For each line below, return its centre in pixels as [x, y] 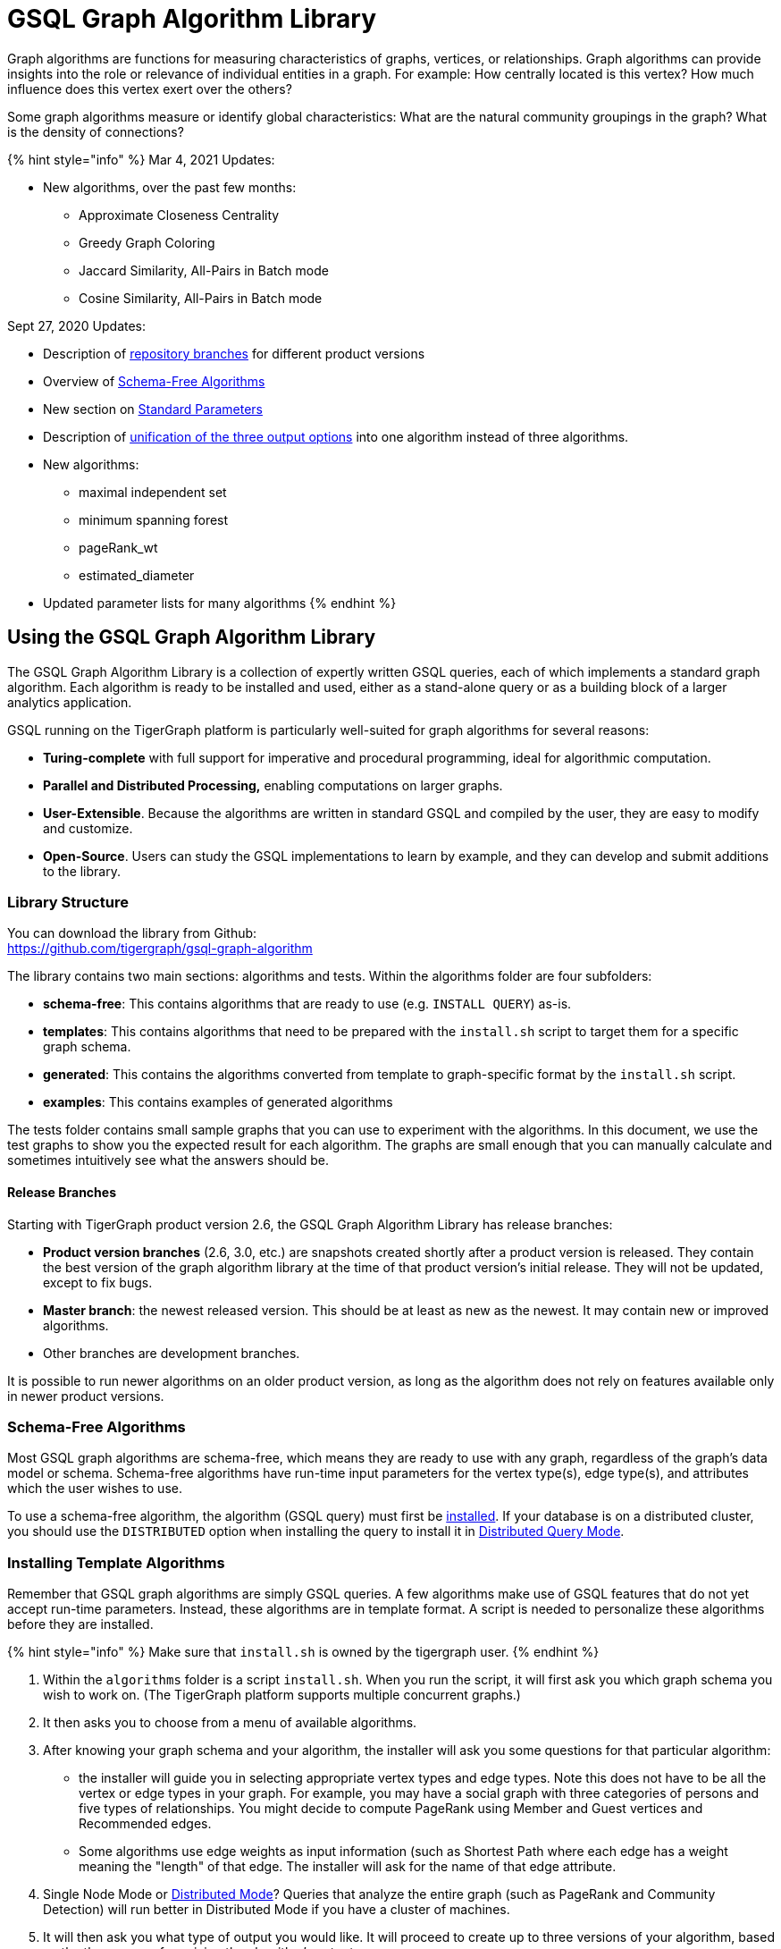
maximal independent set [153, 492]
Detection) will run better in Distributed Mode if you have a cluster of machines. [277, 1910]
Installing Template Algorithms [116, 1562]
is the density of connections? [96, 131]
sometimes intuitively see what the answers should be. [168, 1160]
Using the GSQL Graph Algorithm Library [192, 637]
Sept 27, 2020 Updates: [77, 325]
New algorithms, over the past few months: [170, 187]
